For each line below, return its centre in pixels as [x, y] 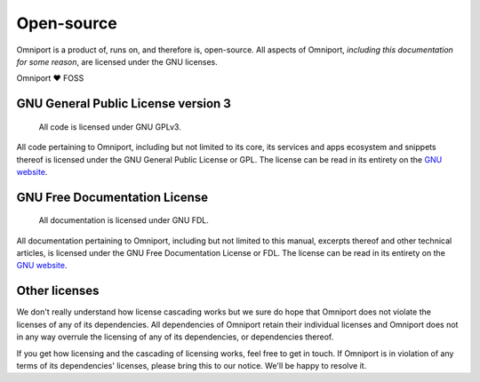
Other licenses [58, 291]
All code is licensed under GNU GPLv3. [110, 127]
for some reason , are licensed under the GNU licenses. [117, 61]
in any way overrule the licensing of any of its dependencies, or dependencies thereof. [175, 337]
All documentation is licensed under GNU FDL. [124, 220]
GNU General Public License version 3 [124, 103]
